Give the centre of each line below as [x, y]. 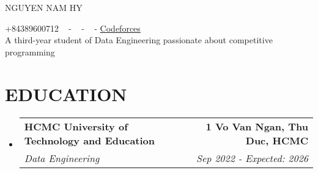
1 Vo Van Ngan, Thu [257, 126]
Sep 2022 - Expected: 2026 [252, 158]
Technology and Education [90, 140]
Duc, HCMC [277, 140]
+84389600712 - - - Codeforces [73, 28]
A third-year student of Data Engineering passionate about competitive [139, 40]
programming [30, 51]
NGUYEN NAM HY [44, 7]
